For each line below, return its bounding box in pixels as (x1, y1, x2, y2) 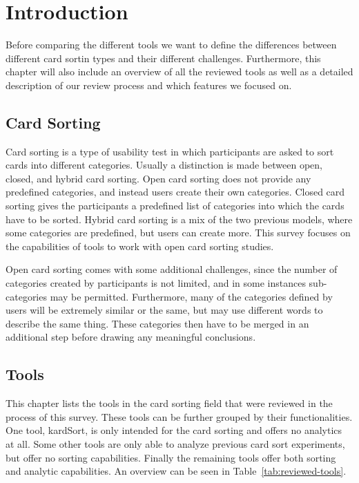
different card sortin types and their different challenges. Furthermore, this (6, 50, 321, 65)
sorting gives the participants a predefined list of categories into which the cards (6, 198, 345, 213)
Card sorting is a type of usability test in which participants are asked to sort (6, 144, 334, 158)
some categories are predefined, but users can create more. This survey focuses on (6, 225, 351, 240)
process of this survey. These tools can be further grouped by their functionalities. (6, 409, 353, 424)
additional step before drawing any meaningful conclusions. (6, 330, 256, 344)
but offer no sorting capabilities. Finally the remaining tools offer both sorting (6, 450, 336, 464)
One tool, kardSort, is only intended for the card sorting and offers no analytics (6, 423, 342, 437)
